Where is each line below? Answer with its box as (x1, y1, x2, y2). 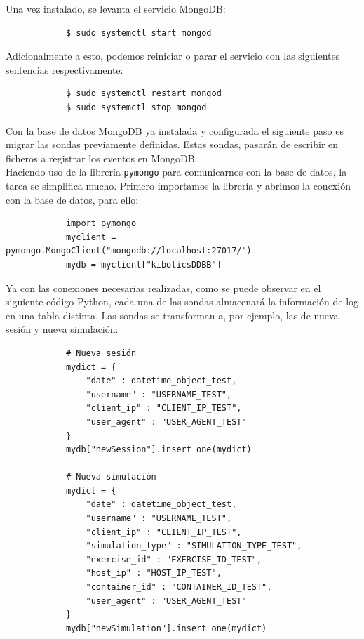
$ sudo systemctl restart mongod (65, 88, 222, 99)
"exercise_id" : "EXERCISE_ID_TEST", (86, 554, 262, 565)
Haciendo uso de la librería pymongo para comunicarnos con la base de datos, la (6, 164, 347, 179)
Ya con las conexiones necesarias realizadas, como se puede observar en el (6, 280, 321, 295)
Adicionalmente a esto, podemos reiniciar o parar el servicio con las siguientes (6, 48, 340, 63)
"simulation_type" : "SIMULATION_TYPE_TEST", (86, 541, 302, 551)
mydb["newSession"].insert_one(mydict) (65, 444, 252, 455)
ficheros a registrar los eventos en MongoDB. (6, 150, 198, 165)
